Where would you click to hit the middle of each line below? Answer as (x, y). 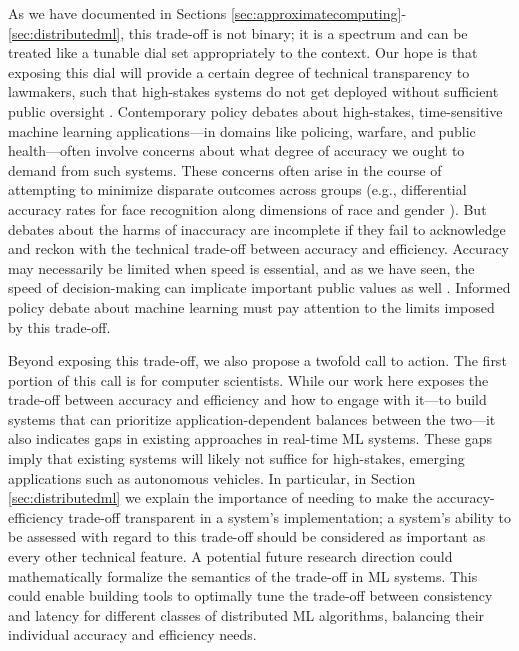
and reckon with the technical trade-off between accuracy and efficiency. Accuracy (258, 248)
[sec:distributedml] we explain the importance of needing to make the (220, 497)
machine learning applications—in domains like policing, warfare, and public (242, 130)
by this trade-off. (59, 326)
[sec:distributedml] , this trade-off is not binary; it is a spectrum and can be (238, 32)
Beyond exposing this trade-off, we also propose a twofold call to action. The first (257, 360)
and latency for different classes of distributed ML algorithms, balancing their (246, 614)
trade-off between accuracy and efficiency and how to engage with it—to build (247, 399)
